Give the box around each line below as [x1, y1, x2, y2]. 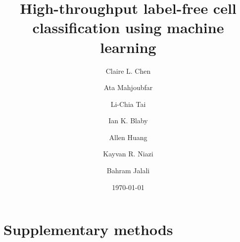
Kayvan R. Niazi [103, 148, 153, 159]
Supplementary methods [3, 219, 173, 240]
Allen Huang [109, 132, 147, 142]
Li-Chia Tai [110, 98, 146, 109]
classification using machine [32, 17, 224, 38]
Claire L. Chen [105, 65, 151, 76]
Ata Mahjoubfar [103, 82, 153, 93]
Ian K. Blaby [108, 115, 148, 126]
